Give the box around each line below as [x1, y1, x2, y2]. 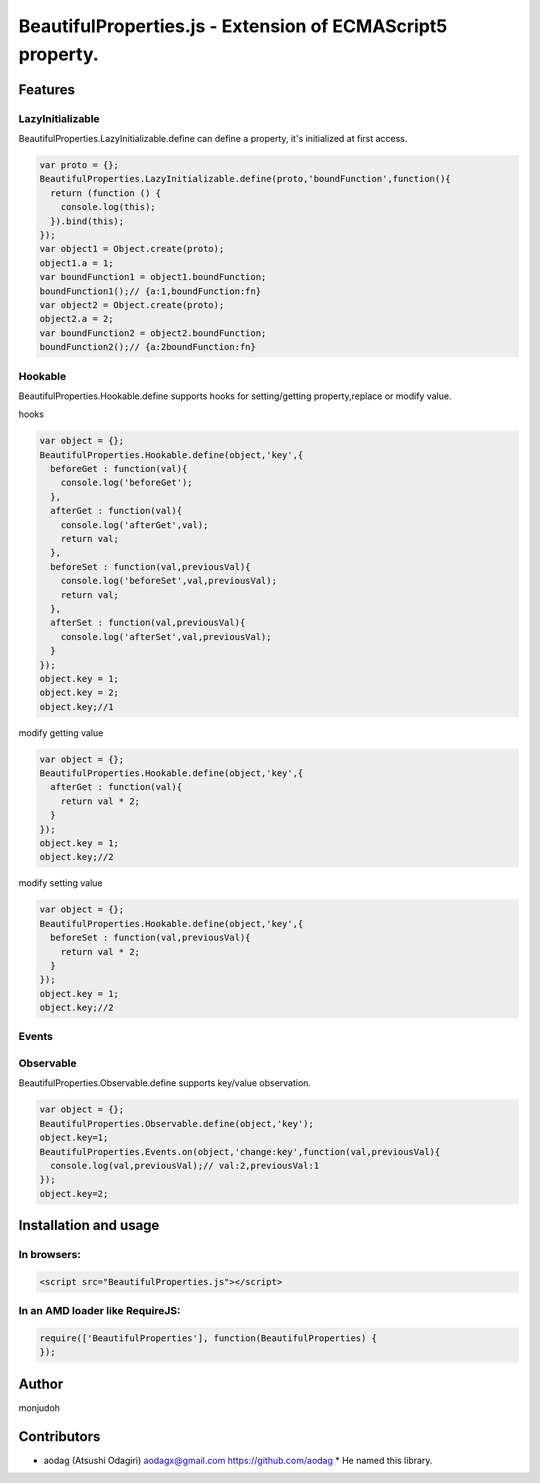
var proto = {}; [39, 160, 120, 171]
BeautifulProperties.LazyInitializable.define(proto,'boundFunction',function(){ [39, 173, 452, 185]
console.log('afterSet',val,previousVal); [60, 631, 272, 642]
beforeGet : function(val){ [50, 463, 188, 475]
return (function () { [50, 187, 162, 199]
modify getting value [18, 726, 104, 739]
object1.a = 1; [39, 257, 114, 269]
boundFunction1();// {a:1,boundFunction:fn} [39, 285, 262, 297]
